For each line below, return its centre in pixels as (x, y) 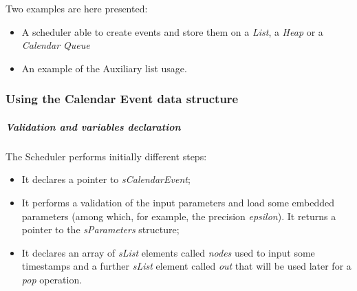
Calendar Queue (56, 45)
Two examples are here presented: (77, 8)
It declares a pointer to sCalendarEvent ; (106, 179)
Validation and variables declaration (93, 126)
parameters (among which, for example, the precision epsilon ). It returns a (179, 216)
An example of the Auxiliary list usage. (104, 68)
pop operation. (52, 279)
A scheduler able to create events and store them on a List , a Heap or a (172, 31)
